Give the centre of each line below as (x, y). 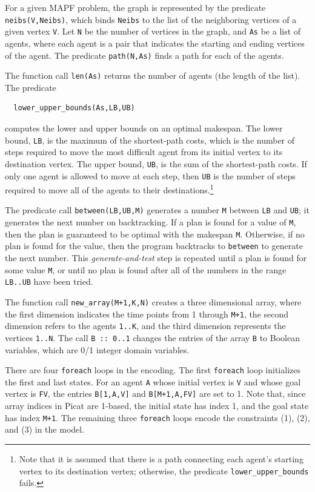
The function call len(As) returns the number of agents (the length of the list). (153, 75)
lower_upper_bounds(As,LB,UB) (74, 108)
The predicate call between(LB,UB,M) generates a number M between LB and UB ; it (157, 210)
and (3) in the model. (45, 429)
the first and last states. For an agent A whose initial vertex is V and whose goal (153, 381)
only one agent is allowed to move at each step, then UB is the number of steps (150, 175)
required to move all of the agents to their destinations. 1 (109, 189)
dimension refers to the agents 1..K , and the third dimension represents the (145, 326)
